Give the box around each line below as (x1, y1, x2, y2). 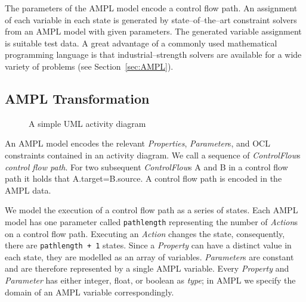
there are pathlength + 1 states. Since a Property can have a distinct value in (5, 239, 292, 251)
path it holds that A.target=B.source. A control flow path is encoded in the (5, 172, 282, 185)
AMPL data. (5, 183, 51, 196)
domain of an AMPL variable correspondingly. (5, 285, 174, 298)
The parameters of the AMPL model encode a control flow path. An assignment (5, 2, 298, 14)
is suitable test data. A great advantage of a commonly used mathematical (5, 36, 277, 49)
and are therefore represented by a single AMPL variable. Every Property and (5, 262, 289, 275)
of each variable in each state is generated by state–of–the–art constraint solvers (5, 13, 297, 26)
